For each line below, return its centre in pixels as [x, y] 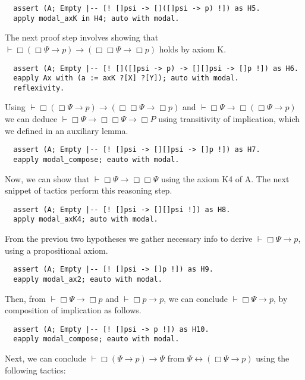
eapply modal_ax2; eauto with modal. [88, 279]
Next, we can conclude [46, 358]
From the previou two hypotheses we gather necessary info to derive [129, 239]
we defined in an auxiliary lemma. [67, 130]
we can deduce [31, 119]
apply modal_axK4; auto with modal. [86, 219]
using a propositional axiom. [56, 250]
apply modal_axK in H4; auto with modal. [96, 18]
